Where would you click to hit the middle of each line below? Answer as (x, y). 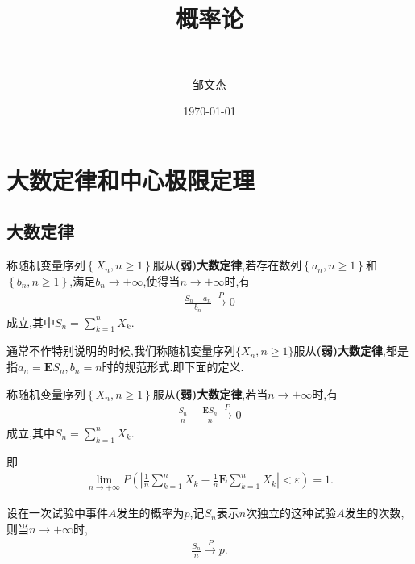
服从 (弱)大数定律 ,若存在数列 (227, 265)
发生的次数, (374, 513)
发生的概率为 (150, 513)
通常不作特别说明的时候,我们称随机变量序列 (121, 351)
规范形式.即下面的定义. (184, 366)
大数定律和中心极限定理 (131, 180)
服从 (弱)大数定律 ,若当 (210, 393)
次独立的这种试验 (291, 513)
